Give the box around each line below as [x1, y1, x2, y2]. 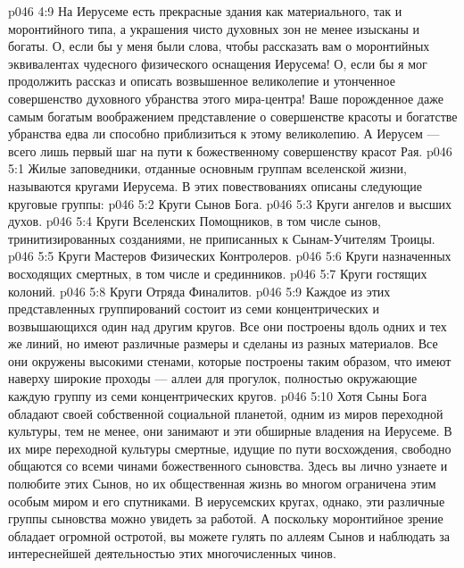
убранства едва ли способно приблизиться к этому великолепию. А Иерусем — [8, 124, 440, 143]
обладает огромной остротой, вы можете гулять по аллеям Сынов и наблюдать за [8, 526, 450, 545]
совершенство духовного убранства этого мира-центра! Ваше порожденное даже [8, 88, 443, 107]
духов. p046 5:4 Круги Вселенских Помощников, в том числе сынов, [8, 212, 382, 230]
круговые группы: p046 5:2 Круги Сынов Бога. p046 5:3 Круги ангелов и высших [8, 194, 452, 213]
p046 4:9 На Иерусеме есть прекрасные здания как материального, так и [8, 2, 402, 20]
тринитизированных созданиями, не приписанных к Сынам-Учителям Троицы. [8, 229, 435, 247]
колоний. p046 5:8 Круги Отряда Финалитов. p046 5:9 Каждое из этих [8, 281, 391, 300]
